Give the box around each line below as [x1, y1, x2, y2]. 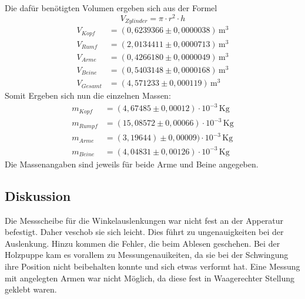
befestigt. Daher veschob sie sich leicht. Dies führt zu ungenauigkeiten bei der [5, 226, 284, 238]
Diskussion [5, 186, 71, 204]
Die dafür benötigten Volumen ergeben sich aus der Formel [5, 2, 217, 14]
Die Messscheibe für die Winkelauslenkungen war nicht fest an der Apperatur [5, 214, 284, 226]
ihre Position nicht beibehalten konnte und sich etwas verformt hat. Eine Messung [5, 260, 300, 272]
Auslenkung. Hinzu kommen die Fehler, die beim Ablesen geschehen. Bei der [5, 237, 280, 249]
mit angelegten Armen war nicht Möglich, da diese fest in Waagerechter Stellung [5, 271, 295, 284]
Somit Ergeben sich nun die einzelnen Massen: [5, 89, 171, 102]
